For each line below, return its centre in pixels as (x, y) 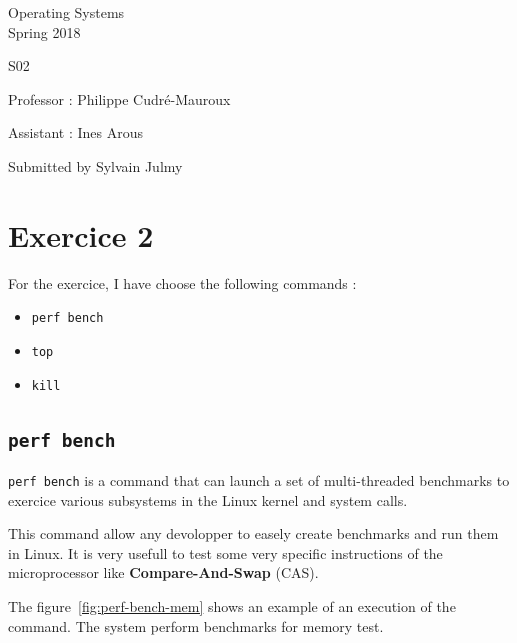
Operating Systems (66, 12)
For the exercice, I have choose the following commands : (182, 282)
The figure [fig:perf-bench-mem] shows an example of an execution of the (232, 606)
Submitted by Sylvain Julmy (95, 165)
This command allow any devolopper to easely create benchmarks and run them (253, 533)
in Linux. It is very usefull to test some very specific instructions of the (225, 552)
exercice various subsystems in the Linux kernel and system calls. (208, 499)
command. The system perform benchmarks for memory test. (196, 625)
